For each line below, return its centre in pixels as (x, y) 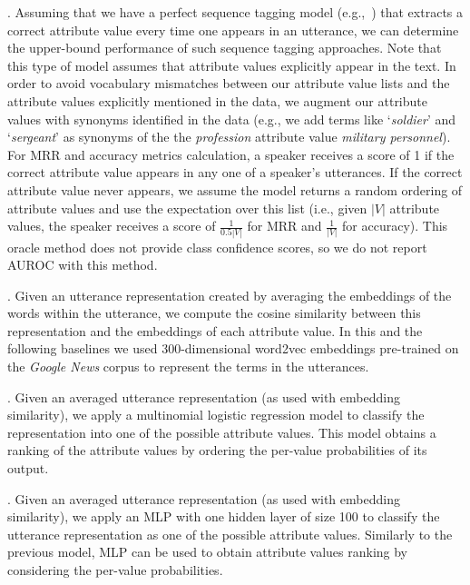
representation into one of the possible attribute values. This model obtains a (222, 432)
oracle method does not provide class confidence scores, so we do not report (217, 247)
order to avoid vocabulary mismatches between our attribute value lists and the (229, 83)
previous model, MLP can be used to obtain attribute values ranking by (207, 552)
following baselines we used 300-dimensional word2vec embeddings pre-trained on (233, 348)
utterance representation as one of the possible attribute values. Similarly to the (230, 534)
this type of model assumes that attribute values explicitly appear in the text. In (232, 65)
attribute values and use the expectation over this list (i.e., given (187, 208)
